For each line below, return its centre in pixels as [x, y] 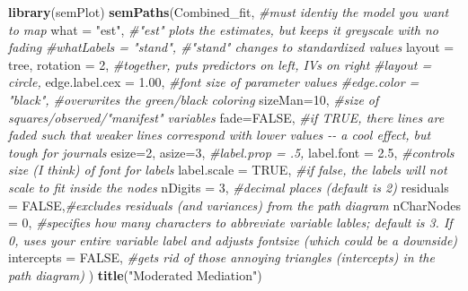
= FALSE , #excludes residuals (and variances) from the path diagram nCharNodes [234, 205]
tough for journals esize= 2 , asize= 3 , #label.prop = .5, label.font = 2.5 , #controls [231, 152]
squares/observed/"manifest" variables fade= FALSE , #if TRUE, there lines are [226, 117]
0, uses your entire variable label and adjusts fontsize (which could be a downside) [233, 240]
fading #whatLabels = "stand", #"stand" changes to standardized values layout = [231, 47]
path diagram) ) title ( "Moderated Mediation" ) [135, 274]
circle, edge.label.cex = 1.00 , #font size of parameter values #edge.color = [214, 82]
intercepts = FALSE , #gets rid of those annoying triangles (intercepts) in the [221, 257]
